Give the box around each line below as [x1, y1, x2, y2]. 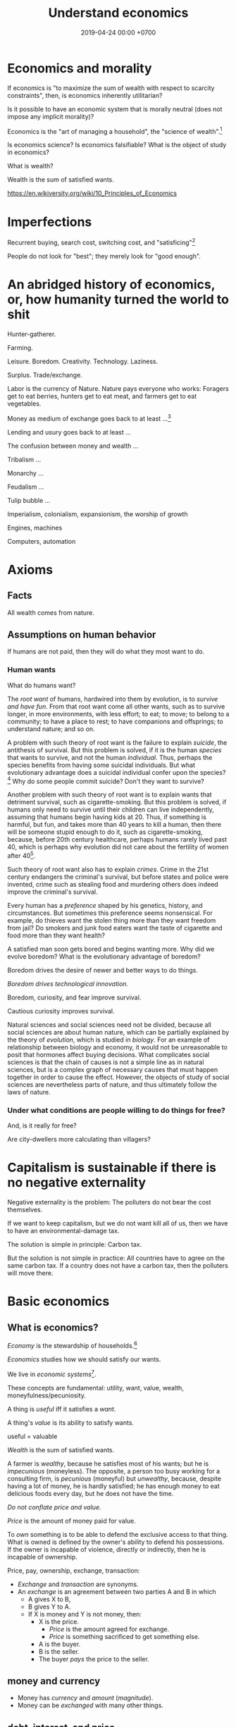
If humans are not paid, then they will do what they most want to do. [7, 647, 205, 656]
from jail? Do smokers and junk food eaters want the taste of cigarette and [7, 923, 223, 932]
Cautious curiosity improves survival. [7, 1006, 115, 1015]
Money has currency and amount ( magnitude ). [17, 1694, 154, 1702]
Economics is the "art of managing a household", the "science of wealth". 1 [7, 125, 223, 135]
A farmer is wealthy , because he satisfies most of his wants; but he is [7, 1459, 209, 1468]
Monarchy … [7, 468, 44, 477]
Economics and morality [7, 60, 153, 76]
